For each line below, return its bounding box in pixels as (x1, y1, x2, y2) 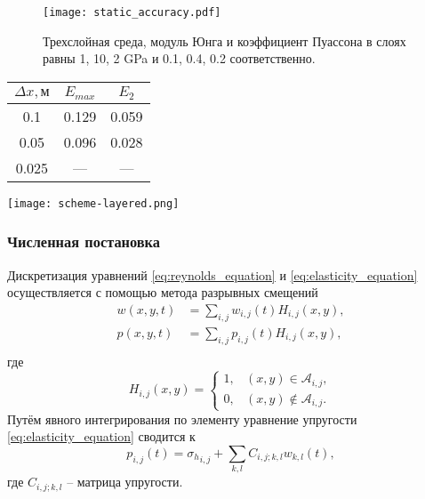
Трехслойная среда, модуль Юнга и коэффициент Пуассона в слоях (43, 31, 406, 50)
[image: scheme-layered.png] (7, 197, 180, 210)
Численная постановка (7, 230, 160, 253)
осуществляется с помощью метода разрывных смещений (7, 283, 318, 302)
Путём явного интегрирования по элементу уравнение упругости (7, 409, 357, 428)
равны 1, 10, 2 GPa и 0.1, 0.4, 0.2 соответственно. (43, 49, 316, 68)
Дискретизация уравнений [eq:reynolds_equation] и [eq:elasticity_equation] (7, 265, 418, 284)
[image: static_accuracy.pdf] (43, 6, 221, 19)
